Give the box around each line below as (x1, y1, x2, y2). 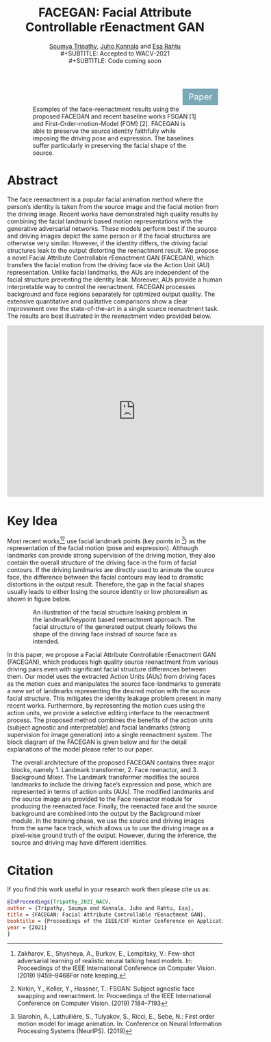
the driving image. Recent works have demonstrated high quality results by (7, 210, 219, 218)
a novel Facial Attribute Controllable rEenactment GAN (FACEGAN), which (7, 253, 214, 262)
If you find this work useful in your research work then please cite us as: (7, 885, 211, 893)
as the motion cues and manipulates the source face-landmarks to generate (7, 680, 221, 688)
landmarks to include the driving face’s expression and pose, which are (11, 780, 212, 789)
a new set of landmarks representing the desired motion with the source (7, 687, 211, 695)
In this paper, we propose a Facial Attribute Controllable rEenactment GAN (7, 651, 216, 659)
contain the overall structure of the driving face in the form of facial (7, 558, 197, 567)
